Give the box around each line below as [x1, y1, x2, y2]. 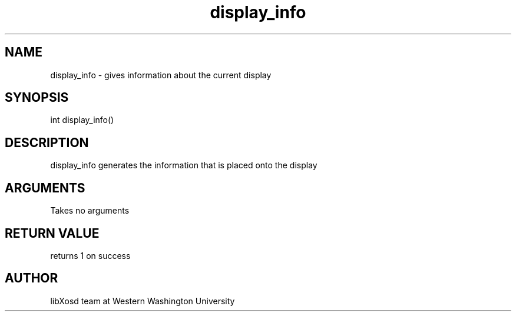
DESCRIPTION [5, 135, 89, 150]
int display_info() [50, 115, 114, 125]
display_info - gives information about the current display [50, 69, 272, 80]
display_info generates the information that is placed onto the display [50, 160, 317, 171]
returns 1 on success [50, 250, 131, 261]
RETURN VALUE [5, 225, 100, 241]
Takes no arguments [50, 205, 130, 216]
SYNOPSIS [5, 90, 69, 105]
